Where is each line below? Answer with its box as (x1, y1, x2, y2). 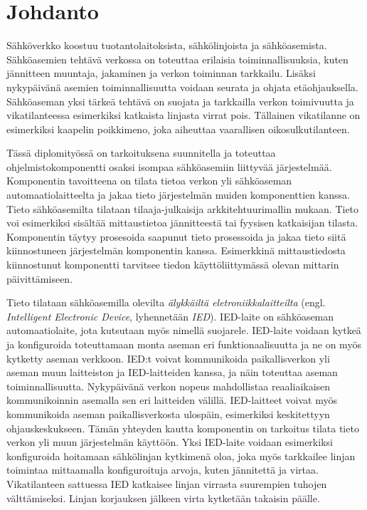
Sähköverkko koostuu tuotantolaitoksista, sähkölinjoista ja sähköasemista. (6, 38, 327, 53)
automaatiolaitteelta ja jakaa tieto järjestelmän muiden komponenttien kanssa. (6, 187, 350, 202)
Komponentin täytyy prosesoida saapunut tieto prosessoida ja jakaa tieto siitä (6, 229, 346, 244)
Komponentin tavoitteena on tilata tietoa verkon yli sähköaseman (6, 173, 292, 188)
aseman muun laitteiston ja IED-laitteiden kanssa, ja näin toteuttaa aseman (6, 365, 338, 380)
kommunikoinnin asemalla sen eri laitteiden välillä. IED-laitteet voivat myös (6, 392, 337, 407)
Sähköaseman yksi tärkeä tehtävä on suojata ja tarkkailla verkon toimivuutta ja (6, 93, 354, 108)
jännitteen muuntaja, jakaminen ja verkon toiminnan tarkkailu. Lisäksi (6, 66, 316, 80)
